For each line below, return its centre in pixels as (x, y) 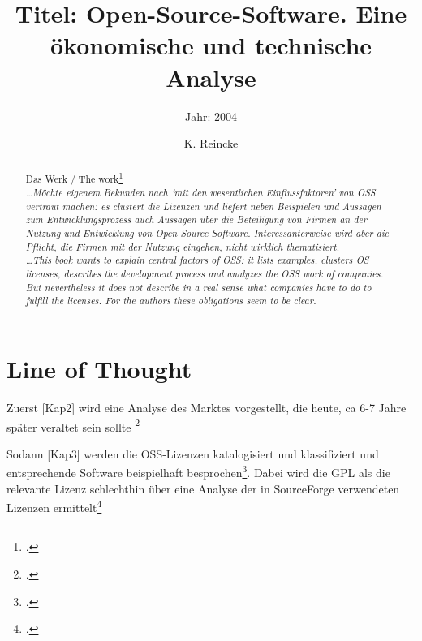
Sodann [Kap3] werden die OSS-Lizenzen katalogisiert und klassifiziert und (193, 453)
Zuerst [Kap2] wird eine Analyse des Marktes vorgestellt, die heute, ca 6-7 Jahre (207, 407)
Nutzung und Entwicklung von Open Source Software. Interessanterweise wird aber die (207, 233)
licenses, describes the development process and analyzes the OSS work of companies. (205, 274)
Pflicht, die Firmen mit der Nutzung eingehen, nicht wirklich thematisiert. (183, 246)
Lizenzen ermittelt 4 (54, 506)
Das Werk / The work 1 (74, 178)
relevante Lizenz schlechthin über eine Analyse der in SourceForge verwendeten (203, 488)
